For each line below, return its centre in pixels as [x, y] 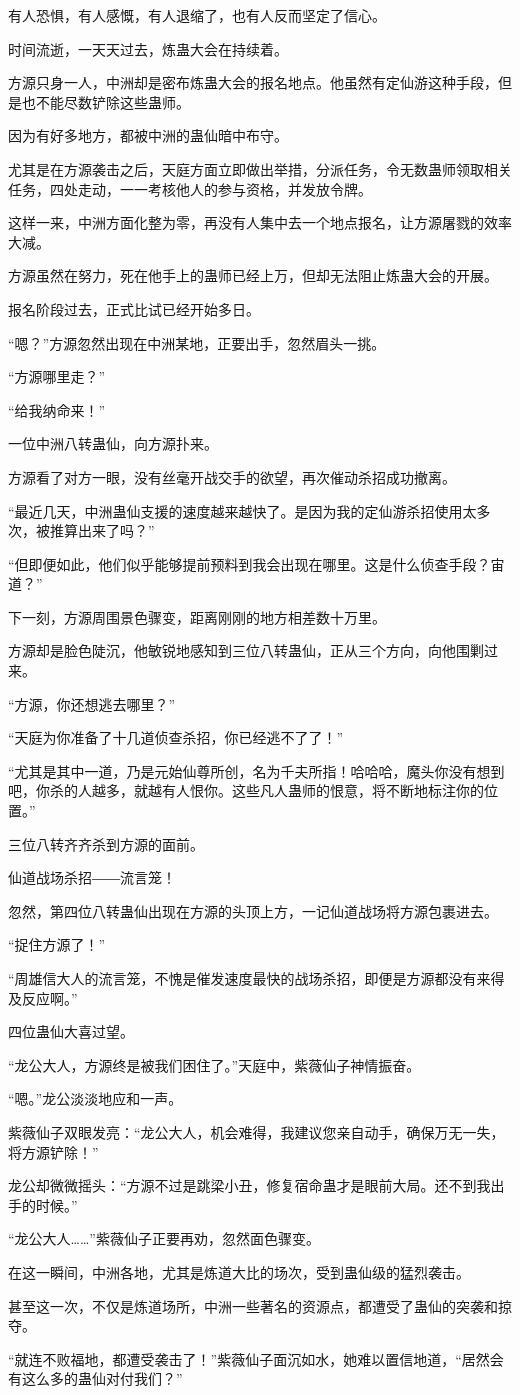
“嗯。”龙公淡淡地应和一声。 [95, 1098]
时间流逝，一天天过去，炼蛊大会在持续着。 [148, 48]
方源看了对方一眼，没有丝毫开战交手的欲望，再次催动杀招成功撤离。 [232, 476]
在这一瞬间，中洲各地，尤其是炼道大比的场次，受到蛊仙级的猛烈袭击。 [239, 1271]
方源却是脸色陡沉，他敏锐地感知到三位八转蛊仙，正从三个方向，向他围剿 [246, 650]
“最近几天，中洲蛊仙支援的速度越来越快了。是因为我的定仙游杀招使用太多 [249, 510]
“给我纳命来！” [57, 409]
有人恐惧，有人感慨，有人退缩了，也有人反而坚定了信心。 [197, 15]
